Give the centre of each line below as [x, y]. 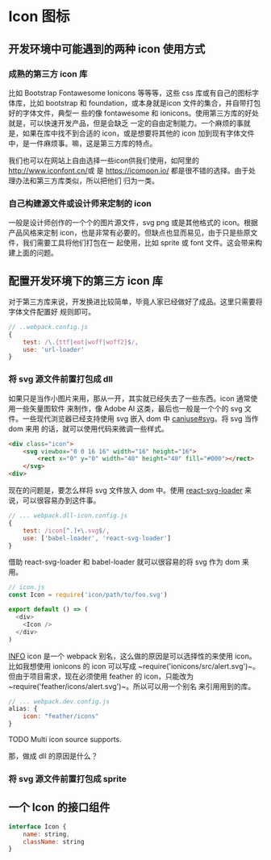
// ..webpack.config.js [48, 327]
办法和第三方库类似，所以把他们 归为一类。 [87, 180]
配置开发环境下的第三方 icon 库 [85, 280]
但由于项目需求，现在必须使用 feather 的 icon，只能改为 [101, 676]
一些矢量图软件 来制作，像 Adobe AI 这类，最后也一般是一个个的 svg [129, 408]
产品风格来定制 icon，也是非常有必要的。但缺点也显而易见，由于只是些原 [129, 233]
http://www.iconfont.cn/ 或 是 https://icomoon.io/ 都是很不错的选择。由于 [129, 170]
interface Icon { [38, 827]
